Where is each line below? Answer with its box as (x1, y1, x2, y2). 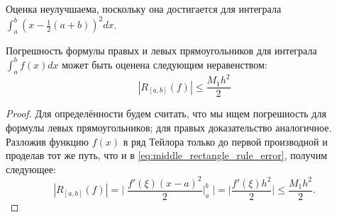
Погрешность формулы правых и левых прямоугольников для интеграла (6, 42, 317, 57)
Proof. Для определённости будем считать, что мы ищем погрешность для (6, 106, 326, 121)
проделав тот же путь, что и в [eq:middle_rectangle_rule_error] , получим (6, 148, 327, 163)
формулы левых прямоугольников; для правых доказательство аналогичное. (6, 119, 332, 134)
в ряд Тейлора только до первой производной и (123, 134, 328, 148)
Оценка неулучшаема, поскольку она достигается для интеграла (6, 1, 282, 16)
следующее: (6, 161, 56, 176)
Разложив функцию (6, 134, 89, 148)
